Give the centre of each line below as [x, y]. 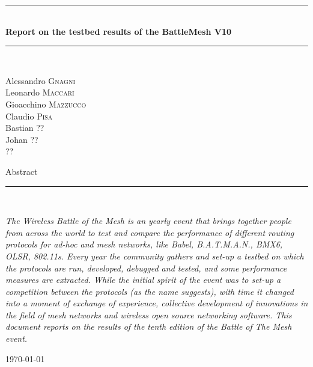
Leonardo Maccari [40, 92]
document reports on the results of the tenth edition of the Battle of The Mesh [149, 326]
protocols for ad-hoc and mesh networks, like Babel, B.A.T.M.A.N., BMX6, [144, 244]
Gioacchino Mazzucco [46, 104]
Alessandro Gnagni [41, 80]
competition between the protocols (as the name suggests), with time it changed [150, 291]
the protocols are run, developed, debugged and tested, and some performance [146, 268]
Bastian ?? [25, 128]
